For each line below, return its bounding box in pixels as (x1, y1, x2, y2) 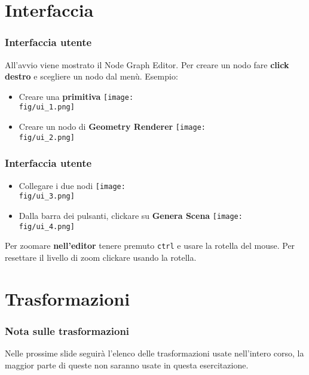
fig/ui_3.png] (19, 192, 75, 201)
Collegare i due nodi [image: (19, 179, 126, 191)
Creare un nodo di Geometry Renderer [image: (19, 120, 206, 133)
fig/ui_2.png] (19, 133, 75, 142)
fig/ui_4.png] (19, 222, 75, 231)
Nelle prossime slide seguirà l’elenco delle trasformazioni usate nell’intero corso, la (5, 347, 304, 359)
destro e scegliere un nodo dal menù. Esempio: (5, 70, 178, 83)
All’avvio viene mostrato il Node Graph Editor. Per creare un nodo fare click (5, 58, 289, 71)
